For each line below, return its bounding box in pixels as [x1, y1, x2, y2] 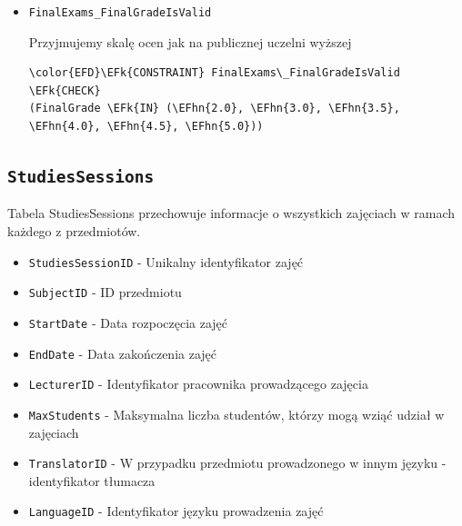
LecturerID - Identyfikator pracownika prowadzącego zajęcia [28, 374, 368, 393]
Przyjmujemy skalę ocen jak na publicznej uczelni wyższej [28, 32, 352, 51]
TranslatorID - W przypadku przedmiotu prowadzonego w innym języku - [28, 453, 447, 472]
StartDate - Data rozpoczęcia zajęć [28, 313, 228, 332]
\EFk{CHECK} [28, 84, 101, 97]
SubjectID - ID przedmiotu [28, 283, 182, 302]
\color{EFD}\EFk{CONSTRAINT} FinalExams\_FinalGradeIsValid [28, 66, 400, 80]
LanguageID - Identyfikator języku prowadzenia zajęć [28, 501, 324, 521]
